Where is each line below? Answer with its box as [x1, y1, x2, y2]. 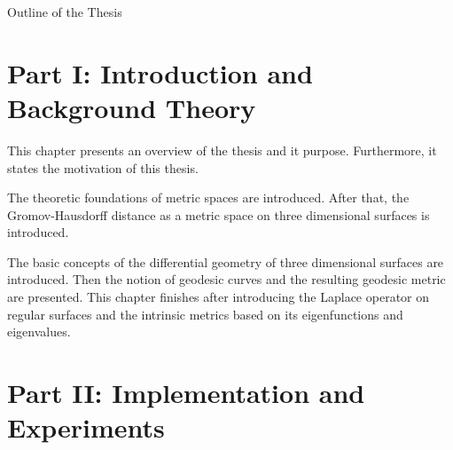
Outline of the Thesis [7, 3, 122, 20]
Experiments [7, 409, 165, 446]
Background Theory [7, 89, 256, 125]
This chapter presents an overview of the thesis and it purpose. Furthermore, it [7, 140, 437, 159]
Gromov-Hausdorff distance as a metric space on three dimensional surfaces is [7, 205, 430, 224]
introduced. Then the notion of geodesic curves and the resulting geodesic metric [7, 270, 446, 288]
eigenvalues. [7, 322, 71, 341]
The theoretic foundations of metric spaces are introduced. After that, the [7, 188, 410, 207]
